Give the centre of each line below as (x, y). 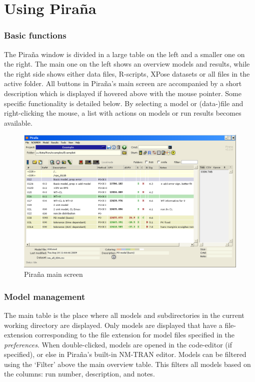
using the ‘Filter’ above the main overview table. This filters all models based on (127, 364)
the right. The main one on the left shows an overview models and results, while (127, 64)
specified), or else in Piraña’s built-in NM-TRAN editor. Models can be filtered (125, 354)
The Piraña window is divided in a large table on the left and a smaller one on (124, 54)
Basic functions (35, 35)
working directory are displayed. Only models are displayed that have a (113, 325)
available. (18, 122)
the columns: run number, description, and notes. (79, 374)
